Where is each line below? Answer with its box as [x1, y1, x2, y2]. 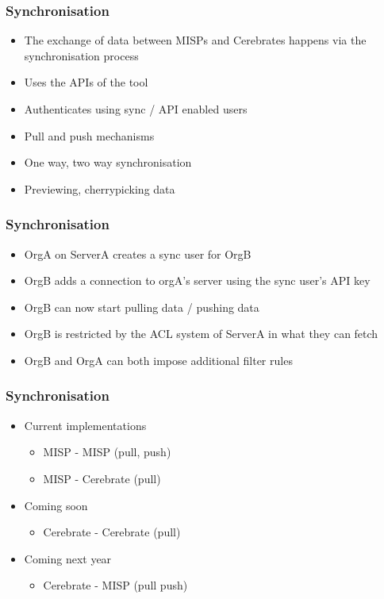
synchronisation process [24, 47, 139, 63]
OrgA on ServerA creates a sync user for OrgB [24, 245, 252, 262]
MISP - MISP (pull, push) [43, 443, 171, 460]
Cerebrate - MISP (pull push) [43, 577, 188, 593]
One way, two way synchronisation [24, 154, 192, 171]
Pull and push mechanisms [24, 127, 155, 144]
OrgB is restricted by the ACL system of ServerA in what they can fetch [24, 325, 378, 342]
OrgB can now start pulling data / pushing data [24, 298, 259, 315]
